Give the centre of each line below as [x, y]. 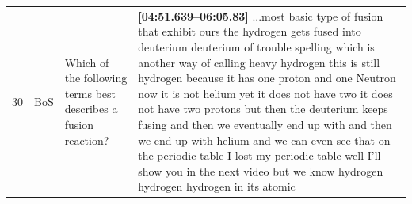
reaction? [87, 140]
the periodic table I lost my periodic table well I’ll [259, 155]
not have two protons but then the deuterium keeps [263, 109]
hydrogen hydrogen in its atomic [217, 186]
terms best [90, 93]
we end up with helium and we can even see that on [264, 140]
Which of [87, 62]
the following [96, 78]
